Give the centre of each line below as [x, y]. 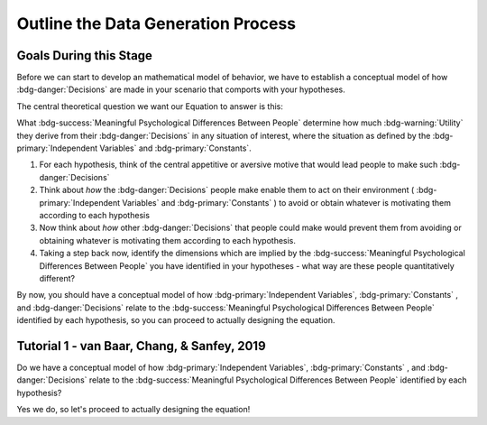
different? [57, 278]
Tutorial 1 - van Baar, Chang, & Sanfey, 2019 [141, 346]
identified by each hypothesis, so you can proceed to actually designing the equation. [176, 320]
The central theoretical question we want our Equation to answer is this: [150, 106]
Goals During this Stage [85, 55]
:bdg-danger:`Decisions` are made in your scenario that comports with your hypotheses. [181, 89]
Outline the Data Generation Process [156, 23]
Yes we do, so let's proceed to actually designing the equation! [133, 410]
